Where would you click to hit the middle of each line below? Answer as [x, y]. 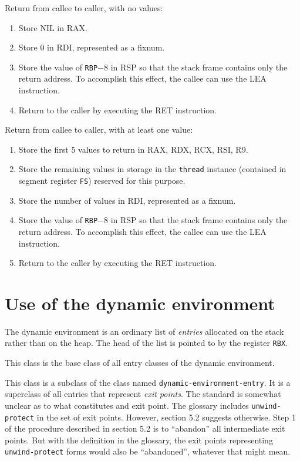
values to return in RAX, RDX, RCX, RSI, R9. [163, 149]
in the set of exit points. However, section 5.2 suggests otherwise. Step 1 [166, 417]
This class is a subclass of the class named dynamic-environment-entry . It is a [148, 382]
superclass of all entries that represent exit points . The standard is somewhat [143, 394]
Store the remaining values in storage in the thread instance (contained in [152, 169]
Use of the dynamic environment [140, 303]
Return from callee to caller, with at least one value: [99, 129]
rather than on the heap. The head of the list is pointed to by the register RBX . [146, 343]
